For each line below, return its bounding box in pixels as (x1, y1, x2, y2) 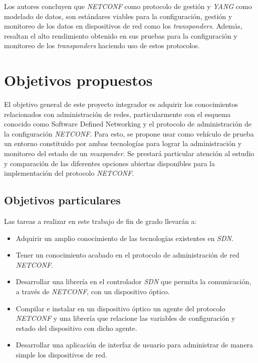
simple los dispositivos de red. (16, 349, 107, 359)
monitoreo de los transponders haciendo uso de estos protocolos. (4, 40, 200, 51)
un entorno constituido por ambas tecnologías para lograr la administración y (4, 138, 242, 149)
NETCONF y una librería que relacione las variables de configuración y (16, 313, 235, 323)
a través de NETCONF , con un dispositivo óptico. (16, 286, 170, 297)
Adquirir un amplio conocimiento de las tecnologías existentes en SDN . (16, 232, 233, 243)
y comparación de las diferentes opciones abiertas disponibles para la (4, 158, 215, 168)
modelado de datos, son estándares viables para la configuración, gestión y (4, 11, 232, 21)
